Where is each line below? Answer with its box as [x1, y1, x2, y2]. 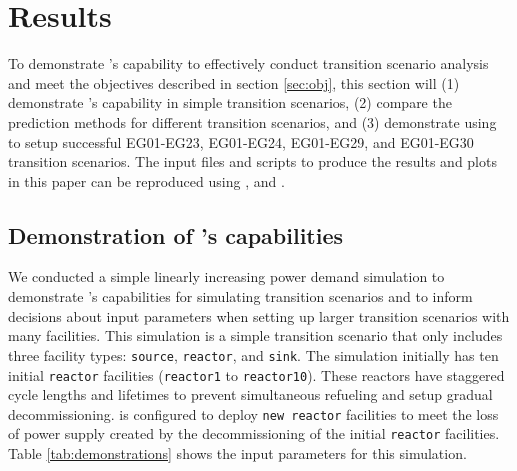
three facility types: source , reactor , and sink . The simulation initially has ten [8, 344, 499, 365]
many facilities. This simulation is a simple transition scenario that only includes [8, 325, 503, 346]
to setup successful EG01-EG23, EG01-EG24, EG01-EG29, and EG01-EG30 [8, 131, 474, 152]
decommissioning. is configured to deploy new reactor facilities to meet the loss [8, 403, 499, 424]
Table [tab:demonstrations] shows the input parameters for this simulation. [8, 443, 467, 464]
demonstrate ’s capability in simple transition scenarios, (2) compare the [8, 92, 452, 113]
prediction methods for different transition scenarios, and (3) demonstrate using [8, 111, 497, 132]
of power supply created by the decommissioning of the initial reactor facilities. [8, 423, 500, 444]
